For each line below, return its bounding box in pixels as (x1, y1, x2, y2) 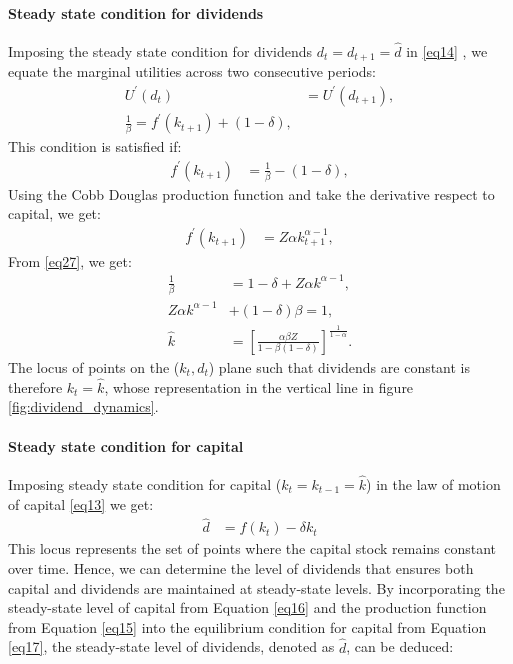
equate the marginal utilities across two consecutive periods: (8, 61, 376, 82)
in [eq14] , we (406, 41, 488, 62)
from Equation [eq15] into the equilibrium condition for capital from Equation (8, 616, 487, 637)
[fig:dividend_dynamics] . (8, 396, 159, 417)
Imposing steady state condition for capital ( (8, 473, 282, 494)
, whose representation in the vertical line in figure (104, 376, 414, 397)
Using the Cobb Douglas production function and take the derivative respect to (8, 183, 495, 204)
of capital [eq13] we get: (8, 493, 154, 514)
